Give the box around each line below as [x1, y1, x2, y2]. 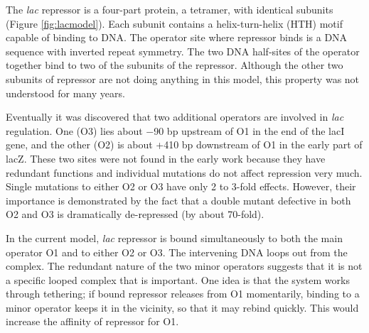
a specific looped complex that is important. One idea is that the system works [6, 272, 350, 287]
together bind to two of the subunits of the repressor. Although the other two [6, 58, 343, 72]
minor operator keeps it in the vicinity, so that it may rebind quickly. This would [6, 300, 359, 315]
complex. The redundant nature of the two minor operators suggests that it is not [6, 258, 363, 273]
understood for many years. [6, 85, 125, 100]
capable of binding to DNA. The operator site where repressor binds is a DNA [6, 30, 348, 45]
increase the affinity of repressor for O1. [6, 314, 179, 329]
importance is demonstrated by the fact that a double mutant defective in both [6, 192, 351, 207]
